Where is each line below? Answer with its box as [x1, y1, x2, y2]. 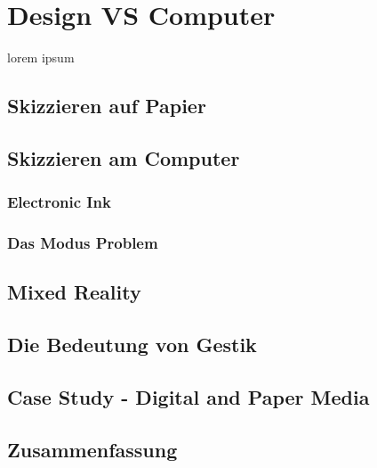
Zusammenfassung [7, 435, 178, 463]
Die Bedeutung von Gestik [7, 331, 257, 358]
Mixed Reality [7, 278, 141, 306]
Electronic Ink [7, 191, 111, 213]
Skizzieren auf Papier [7, 92, 206, 119]
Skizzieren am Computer [7, 144, 240, 171]
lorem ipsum [7, 48, 75, 67]
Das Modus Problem [7, 232, 158, 254]
